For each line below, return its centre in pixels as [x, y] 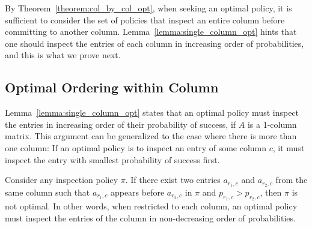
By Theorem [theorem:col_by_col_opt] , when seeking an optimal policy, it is [148, 8]
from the [292, 180]
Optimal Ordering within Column [112, 87]
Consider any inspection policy [62, 180]
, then [271, 192]
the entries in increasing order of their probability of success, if [121, 124]
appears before [137, 192]
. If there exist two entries [173, 180]
